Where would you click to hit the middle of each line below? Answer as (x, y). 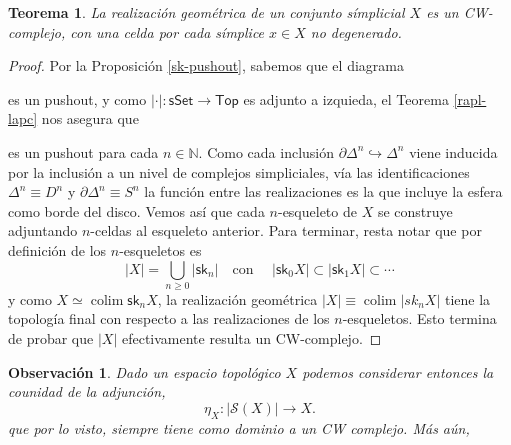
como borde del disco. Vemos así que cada (136, 210)
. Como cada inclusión (266, 151)
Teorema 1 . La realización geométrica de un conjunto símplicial (206, 12)
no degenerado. (356, 31)
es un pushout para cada (83, 151)
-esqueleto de (317, 210)
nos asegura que (90, 118)
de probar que (51, 338)
